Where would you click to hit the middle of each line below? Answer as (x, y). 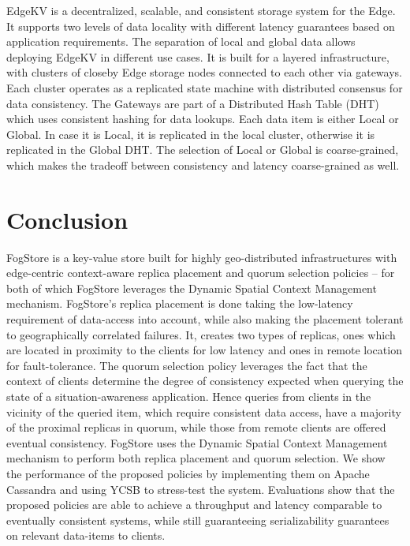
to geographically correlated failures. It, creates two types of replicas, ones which (201, 334)
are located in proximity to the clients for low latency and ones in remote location (204, 350)
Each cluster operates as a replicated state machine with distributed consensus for (205, 87)
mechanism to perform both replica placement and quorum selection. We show (196, 458)
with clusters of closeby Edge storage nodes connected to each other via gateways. (204, 72)
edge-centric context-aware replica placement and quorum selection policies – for (201, 273)
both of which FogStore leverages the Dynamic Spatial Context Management (192, 288)
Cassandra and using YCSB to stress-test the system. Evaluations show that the (201, 489)
